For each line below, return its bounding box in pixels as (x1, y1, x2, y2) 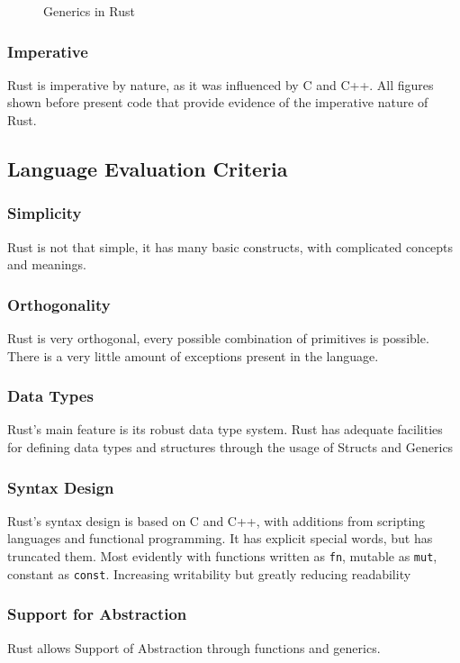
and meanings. (7, 255, 86, 274)
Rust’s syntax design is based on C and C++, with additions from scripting (7, 511, 426, 530)
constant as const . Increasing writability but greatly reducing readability (7, 564, 411, 583)
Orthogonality (7, 293, 111, 315)
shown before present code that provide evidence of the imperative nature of (7, 93, 428, 112)
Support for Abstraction (7, 603, 187, 625)
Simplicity (7, 202, 82, 224)
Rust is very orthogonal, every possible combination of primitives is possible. (7, 329, 429, 347)
